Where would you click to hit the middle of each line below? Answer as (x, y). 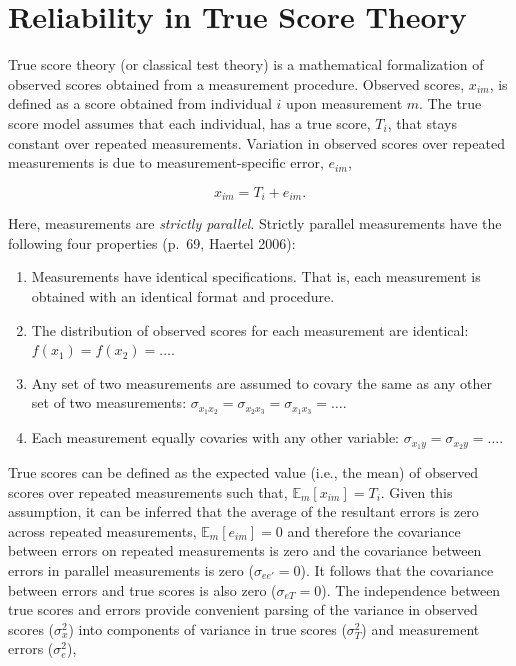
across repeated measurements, (102, 530)
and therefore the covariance (374, 530)
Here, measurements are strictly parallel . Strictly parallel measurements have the (255, 223)
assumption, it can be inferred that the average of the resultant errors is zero (243, 511)
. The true (450, 103)
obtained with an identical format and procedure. (183, 295)
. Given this (416, 491)
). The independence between (411, 589)
